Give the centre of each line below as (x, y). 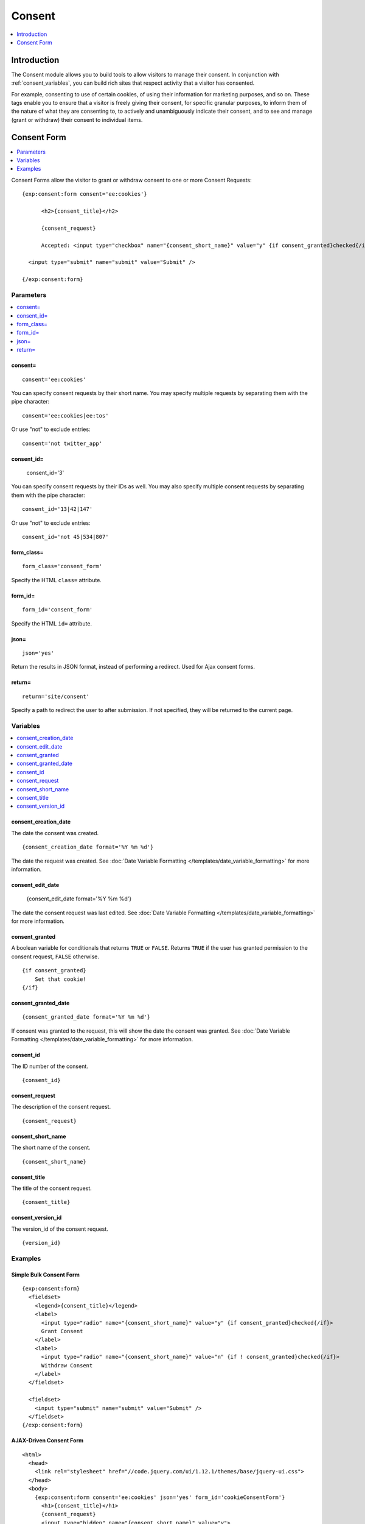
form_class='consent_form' (62, 566)
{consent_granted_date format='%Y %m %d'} (86, 1017)
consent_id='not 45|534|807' (65, 537)
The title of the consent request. (52, 1188)
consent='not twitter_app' (62, 443)
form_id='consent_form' (57, 610)
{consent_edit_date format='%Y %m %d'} (79, 899)
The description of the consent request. (61, 1107)
